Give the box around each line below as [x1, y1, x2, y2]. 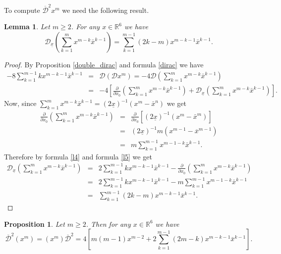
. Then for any [86, 218, 131, 229]
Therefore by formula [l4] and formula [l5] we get [4, 151, 152, 161]
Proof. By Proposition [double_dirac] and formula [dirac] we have [4, 59, 204, 69]
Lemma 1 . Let [4, 21, 50, 32]
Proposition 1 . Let [4, 218, 65, 229]
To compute [4, 4, 40, 15]
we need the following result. [62, 4, 149, 15]
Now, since [4, 98, 37, 108]
